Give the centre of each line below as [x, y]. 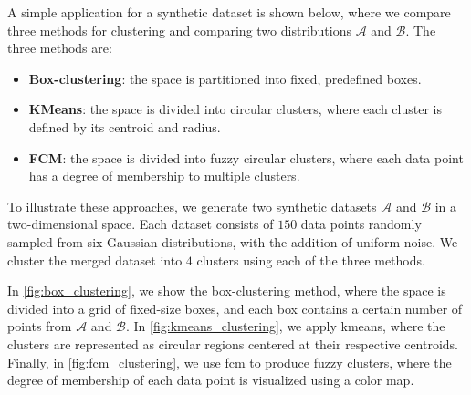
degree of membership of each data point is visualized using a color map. [211, 380]
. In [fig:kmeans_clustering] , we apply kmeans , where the [286, 326]
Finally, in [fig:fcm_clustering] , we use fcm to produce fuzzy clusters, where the [230, 362]
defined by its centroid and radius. [125, 126]
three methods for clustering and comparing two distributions [179, 30]
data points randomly [361, 224]
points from [40, 326]
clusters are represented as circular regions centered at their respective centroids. [233, 343]
